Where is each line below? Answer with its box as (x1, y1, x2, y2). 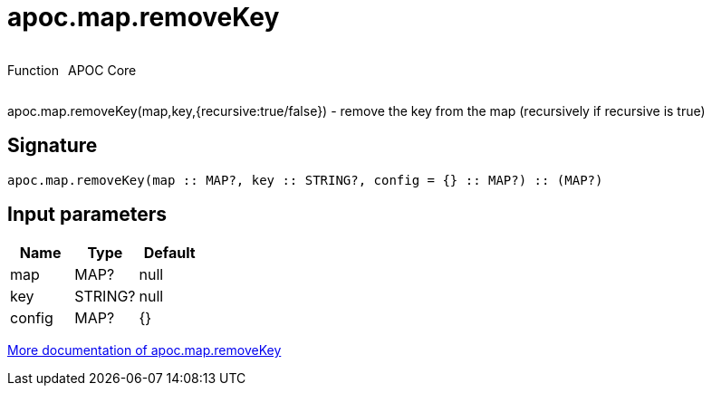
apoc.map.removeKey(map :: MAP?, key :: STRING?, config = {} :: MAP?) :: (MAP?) (7, 172, 603, 187)
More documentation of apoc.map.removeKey (7, 342, 282, 359)
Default (143, 244, 196, 263)
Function (7, 62, 59, 78)
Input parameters (7, 203, 168, 226)
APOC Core (67, 62, 137, 78)
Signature (7, 134, 98, 158)
